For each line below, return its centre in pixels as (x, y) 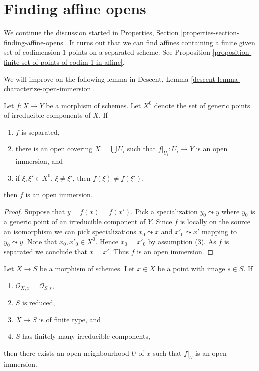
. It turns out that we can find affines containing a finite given (160, 42)
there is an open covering (54, 149)
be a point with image (191, 269)
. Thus (119, 252)
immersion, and (39, 161)
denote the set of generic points (202, 105)
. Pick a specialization (164, 211)
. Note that (40, 241)
